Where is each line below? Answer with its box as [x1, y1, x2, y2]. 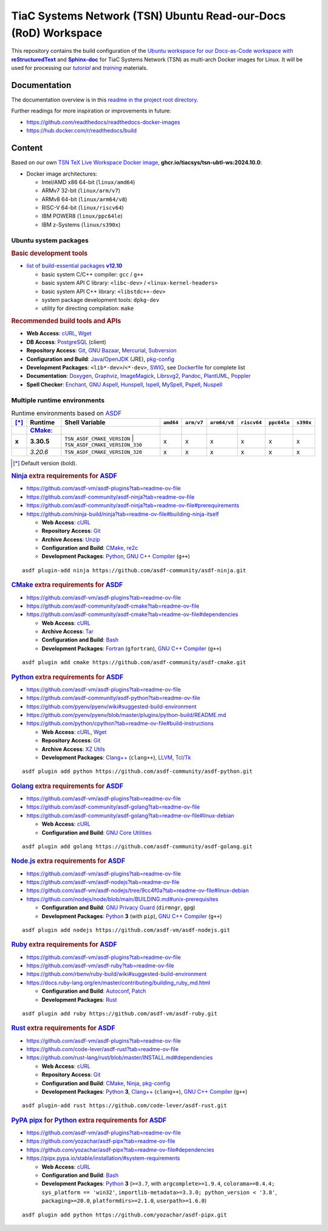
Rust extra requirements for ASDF [11, 1024, 115, 1032]
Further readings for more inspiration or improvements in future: [11, 107, 171, 115]
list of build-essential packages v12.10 [26, 262, 123, 270]
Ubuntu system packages [11, 236, 89, 244]
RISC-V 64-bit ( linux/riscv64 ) [41, 204, 124, 211]
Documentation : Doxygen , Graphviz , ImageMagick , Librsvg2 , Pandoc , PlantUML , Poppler [26, 372, 251, 380]
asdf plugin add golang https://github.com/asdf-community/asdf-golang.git [22, 843, 253, 850]
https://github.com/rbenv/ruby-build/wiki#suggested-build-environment [26, 970, 207, 978]
